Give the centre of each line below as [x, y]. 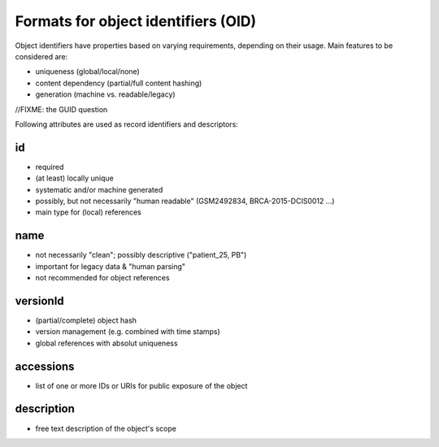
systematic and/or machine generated [99, 189]
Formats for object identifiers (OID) [136, 21]
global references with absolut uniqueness [106, 343]
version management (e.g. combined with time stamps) [128, 332]
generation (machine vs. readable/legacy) [105, 94]
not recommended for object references [102, 278]
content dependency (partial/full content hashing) [119, 83]
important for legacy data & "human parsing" [111, 266]
